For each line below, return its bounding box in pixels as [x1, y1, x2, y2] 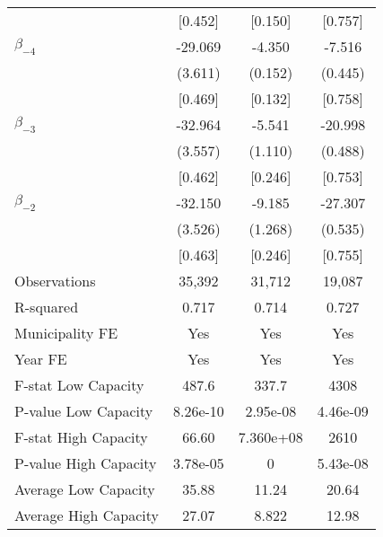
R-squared [14, 296, 79, 317]
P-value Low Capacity [14, 401, 153, 421]
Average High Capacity [14, 505, 159, 525]
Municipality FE [14, 322, 118, 343]
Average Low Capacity [14, 479, 155, 499]
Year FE [14, 348, 67, 369]
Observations [14, 270, 96, 291]
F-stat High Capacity [14, 427, 148, 447]
